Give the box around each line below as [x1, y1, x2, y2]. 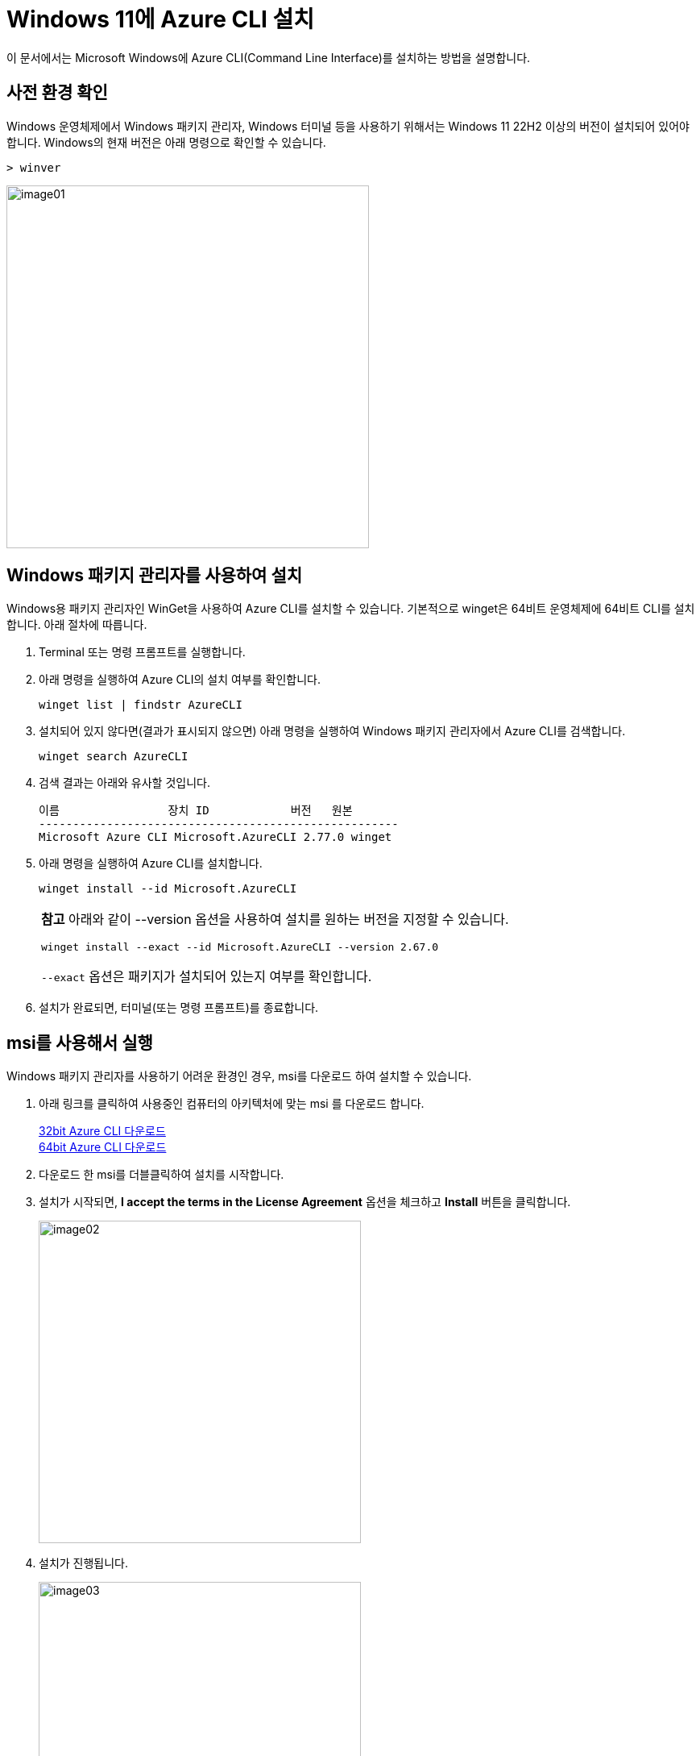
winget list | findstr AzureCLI [39, 698, 242, 712]
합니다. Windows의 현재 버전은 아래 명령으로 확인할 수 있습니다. [6, 135, 326, 149]
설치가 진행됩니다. [39, 1556, 129, 1571]
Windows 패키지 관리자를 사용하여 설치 [6, 565, 303, 586]
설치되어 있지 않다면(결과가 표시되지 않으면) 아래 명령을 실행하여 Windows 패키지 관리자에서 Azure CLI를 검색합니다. [39, 724, 626, 739]
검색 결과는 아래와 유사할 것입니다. [39, 776, 210, 790]
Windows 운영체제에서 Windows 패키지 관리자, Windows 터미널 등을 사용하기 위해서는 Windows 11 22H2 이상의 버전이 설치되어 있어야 [6, 119, 690, 133]
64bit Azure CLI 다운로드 [39, 1140, 167, 1155]
